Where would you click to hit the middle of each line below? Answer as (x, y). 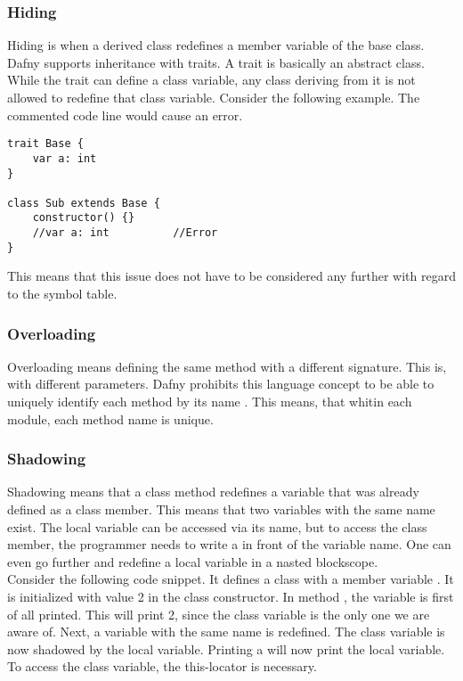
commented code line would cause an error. (125, 115)
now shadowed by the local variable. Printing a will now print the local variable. (226, 648)
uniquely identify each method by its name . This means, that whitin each (210, 402)
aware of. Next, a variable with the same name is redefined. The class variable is (226, 632)
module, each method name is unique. (110, 418)
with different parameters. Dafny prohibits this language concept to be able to (221, 384)
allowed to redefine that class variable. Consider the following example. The (214, 97)
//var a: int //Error (125, 233)
